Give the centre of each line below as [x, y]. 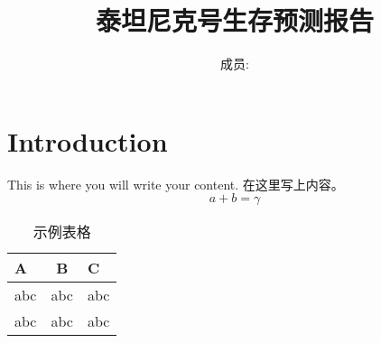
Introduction [88, 140]
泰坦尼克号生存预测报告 [234, 20]
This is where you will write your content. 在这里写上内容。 [176, 184]
